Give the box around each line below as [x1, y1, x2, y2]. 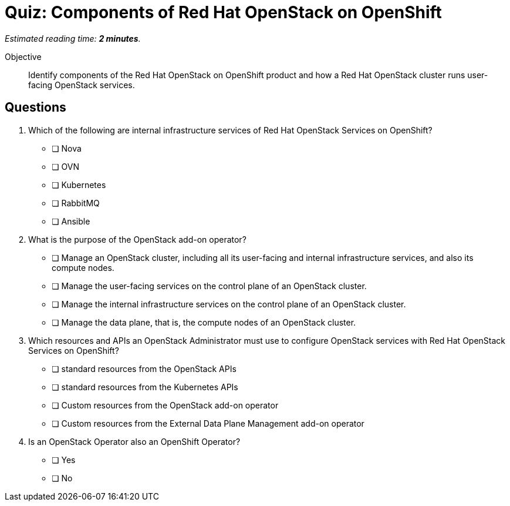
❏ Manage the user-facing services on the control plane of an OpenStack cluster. [52, 280, 367, 291]
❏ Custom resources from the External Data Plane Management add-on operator [52, 418, 364, 428]
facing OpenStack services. [28, 79, 135, 90]
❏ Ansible [52, 216, 90, 226]
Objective [5, 51, 42, 62]
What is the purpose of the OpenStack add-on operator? [28, 234, 246, 244]
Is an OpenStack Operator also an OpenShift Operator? [28, 436, 241, 447]
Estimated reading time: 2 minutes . [5, 33, 141, 43]
